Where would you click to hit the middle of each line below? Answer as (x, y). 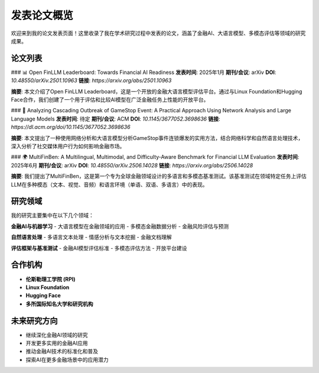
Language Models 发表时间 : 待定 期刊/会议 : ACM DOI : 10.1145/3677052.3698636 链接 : (115, 119)
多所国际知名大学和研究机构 (59, 304)
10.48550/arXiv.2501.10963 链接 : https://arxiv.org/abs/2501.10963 (91, 80)
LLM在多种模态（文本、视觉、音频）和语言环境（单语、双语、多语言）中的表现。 (109, 184)
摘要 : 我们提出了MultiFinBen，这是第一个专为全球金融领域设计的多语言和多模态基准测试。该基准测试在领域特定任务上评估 (159, 176)
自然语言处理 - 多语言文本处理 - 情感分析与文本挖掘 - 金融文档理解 (91, 237)
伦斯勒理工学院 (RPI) (51, 279)
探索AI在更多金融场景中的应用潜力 (67, 359)
